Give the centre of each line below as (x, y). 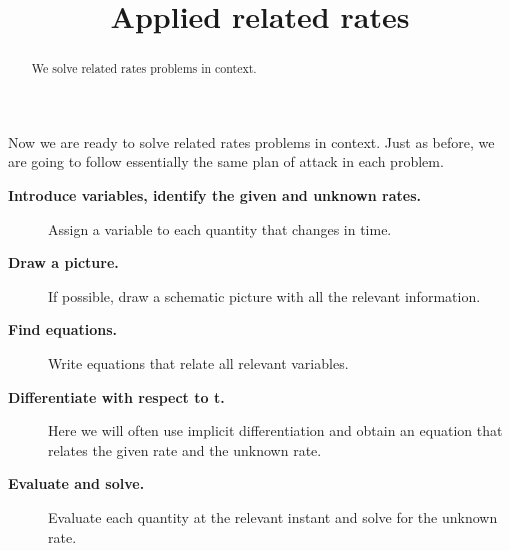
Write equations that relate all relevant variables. (198, 362)
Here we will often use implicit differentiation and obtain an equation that (275, 430)
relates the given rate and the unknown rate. (185, 449)
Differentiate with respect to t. (116, 396)
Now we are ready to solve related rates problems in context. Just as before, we (251, 141)
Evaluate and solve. (76, 483)
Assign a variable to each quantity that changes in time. (220, 228)
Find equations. (63, 329)
